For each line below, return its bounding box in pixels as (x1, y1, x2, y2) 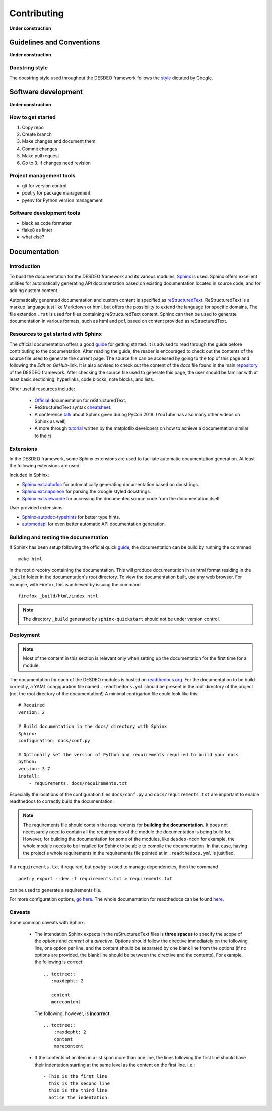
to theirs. (34, 432, 53, 439)
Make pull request (22, 153, 59, 159)
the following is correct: (34, 959, 84, 965)
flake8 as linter (22, 227, 53, 233)
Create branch (22, 131, 52, 137)
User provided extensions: (9, 505, 64, 511)
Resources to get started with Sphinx (9, 330, 102, 337)
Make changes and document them (22, 138, 96, 144)
